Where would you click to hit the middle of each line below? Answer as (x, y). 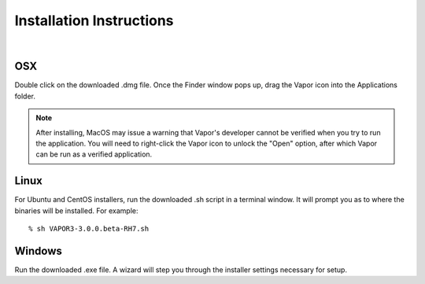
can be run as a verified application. (94, 154)
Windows (38, 251)
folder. (25, 96)
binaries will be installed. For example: (76, 210)
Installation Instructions (94, 20)
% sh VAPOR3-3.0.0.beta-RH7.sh (89, 229)
